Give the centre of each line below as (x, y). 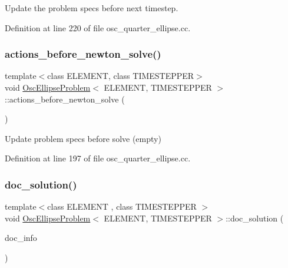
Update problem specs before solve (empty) (83, 138)
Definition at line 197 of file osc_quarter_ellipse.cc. (98, 158)
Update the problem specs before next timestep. (92, 8)
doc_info (21, 238)
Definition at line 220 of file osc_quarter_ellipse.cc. (98, 27)
